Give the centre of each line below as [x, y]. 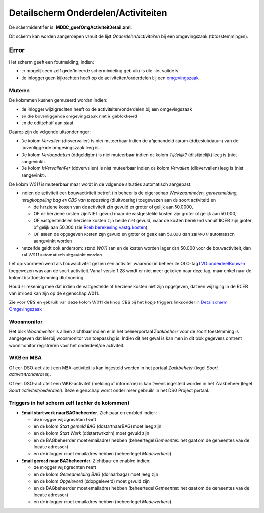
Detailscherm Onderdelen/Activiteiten [88, 13]
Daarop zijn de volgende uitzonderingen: [50, 132]
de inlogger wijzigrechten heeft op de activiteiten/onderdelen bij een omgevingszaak [107, 109]
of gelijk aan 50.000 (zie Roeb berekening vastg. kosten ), [91, 227]
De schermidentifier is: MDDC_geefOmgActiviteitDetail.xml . [70, 27]
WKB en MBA [25, 358]
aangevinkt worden [53, 241]
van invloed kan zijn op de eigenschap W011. [54, 293]
